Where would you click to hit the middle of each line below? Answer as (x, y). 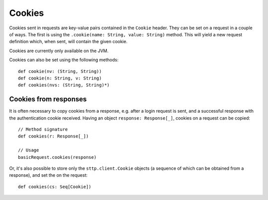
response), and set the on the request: (48, 175)
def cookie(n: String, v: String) (60, 78)
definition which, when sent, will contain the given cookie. (68, 42)
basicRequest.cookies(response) (57, 157)
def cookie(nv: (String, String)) (60, 71)
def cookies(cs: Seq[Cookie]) (55, 187)
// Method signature (43, 129)
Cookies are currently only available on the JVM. (59, 51)
